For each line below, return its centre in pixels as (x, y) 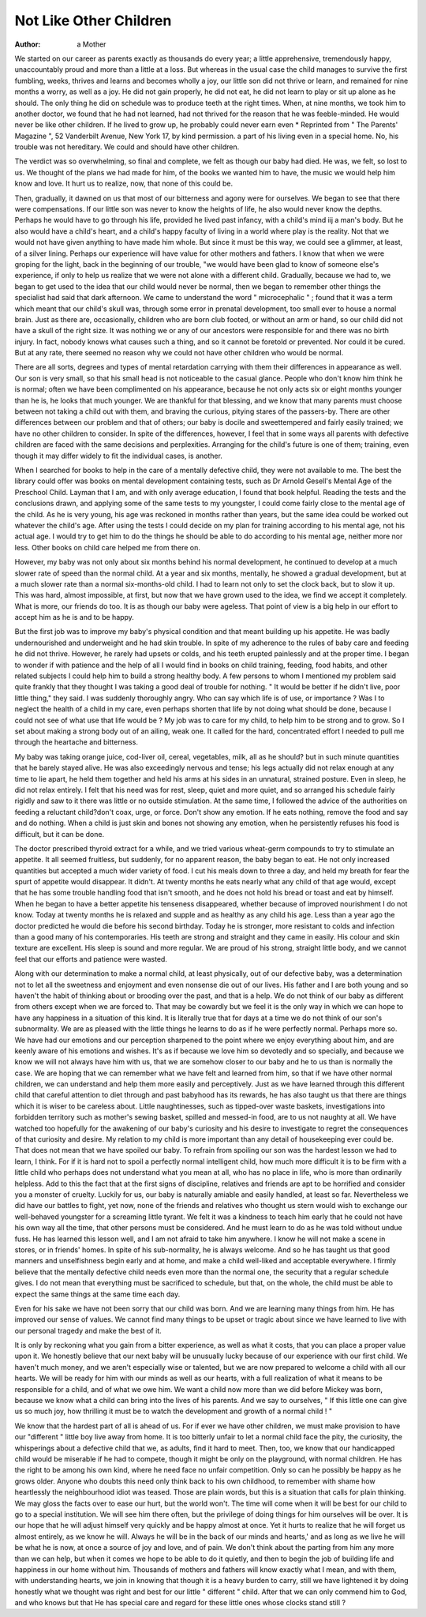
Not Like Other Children (93, 21)
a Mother (92, 44)
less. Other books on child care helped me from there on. (108, 547)
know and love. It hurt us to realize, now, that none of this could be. (123, 184)
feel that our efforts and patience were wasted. (91, 959)
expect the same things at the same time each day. (97, 1294)
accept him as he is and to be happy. (74, 617)
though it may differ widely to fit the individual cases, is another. (118, 456)
